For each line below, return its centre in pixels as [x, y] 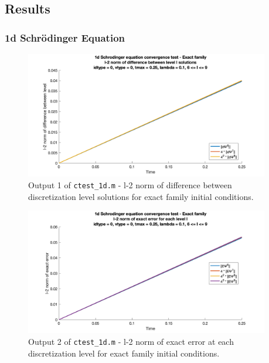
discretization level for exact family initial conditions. [124, 353]
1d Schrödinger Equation [65, 37]
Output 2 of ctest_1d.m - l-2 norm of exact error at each [131, 341]
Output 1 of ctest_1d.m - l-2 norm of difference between [130, 184]
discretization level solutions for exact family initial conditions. [141, 196]
